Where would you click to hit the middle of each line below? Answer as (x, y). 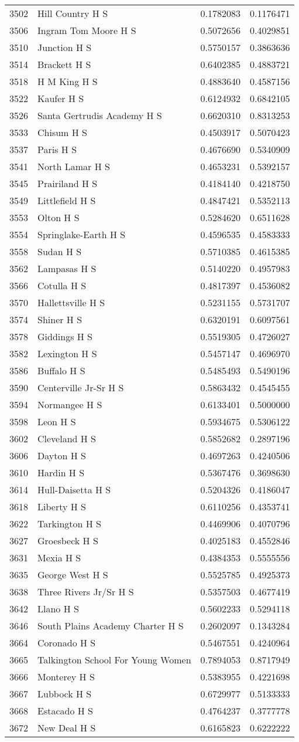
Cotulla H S (62, 285)
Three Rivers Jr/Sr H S (86, 592)
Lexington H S (67, 353)
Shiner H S (60, 319)
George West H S (73, 575)
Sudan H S (60, 251)
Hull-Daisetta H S (74, 489)
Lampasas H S (67, 268)
